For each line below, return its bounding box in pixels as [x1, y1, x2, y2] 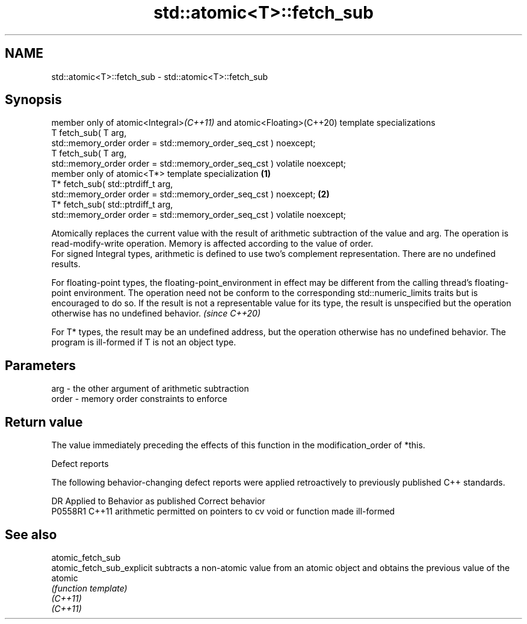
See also [5, 527, 57, 542]
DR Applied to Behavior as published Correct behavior [51, 496, 265, 507]
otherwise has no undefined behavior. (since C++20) [51, 308, 261, 319]
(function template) [51, 582, 128, 593]
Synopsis [5, 92, 62, 108]
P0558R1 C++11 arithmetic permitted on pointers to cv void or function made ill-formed [51, 506, 395, 517]
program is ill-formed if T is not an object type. [51, 337, 236, 348]
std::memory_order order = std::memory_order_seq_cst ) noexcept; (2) [51, 189, 330, 200]
